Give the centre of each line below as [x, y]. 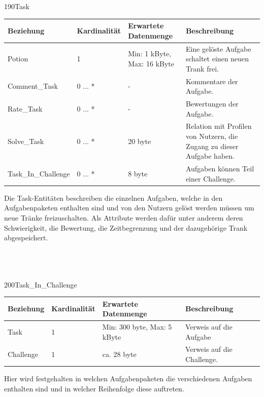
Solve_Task [26, 141]
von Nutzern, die [212, 136]
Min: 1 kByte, [150, 53]
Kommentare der [212, 81]
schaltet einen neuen [217, 59]
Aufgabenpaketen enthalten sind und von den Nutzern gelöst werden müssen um [129, 208]
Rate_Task [25, 108]
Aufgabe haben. [210, 156]
